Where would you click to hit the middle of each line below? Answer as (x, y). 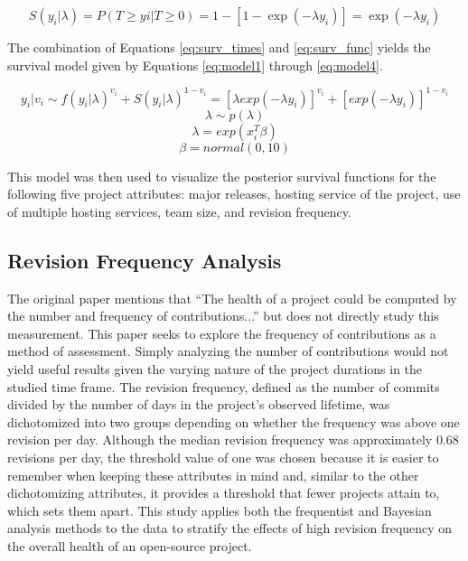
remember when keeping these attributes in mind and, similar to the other (213, 475)
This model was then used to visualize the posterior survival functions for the (222, 176)
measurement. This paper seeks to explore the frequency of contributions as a (222, 333)
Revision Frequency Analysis (145, 260)
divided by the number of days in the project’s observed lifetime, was (199, 404)
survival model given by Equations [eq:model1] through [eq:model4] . (195, 65)
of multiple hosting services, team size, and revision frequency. (179, 211)
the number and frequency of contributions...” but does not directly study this (223, 316)
